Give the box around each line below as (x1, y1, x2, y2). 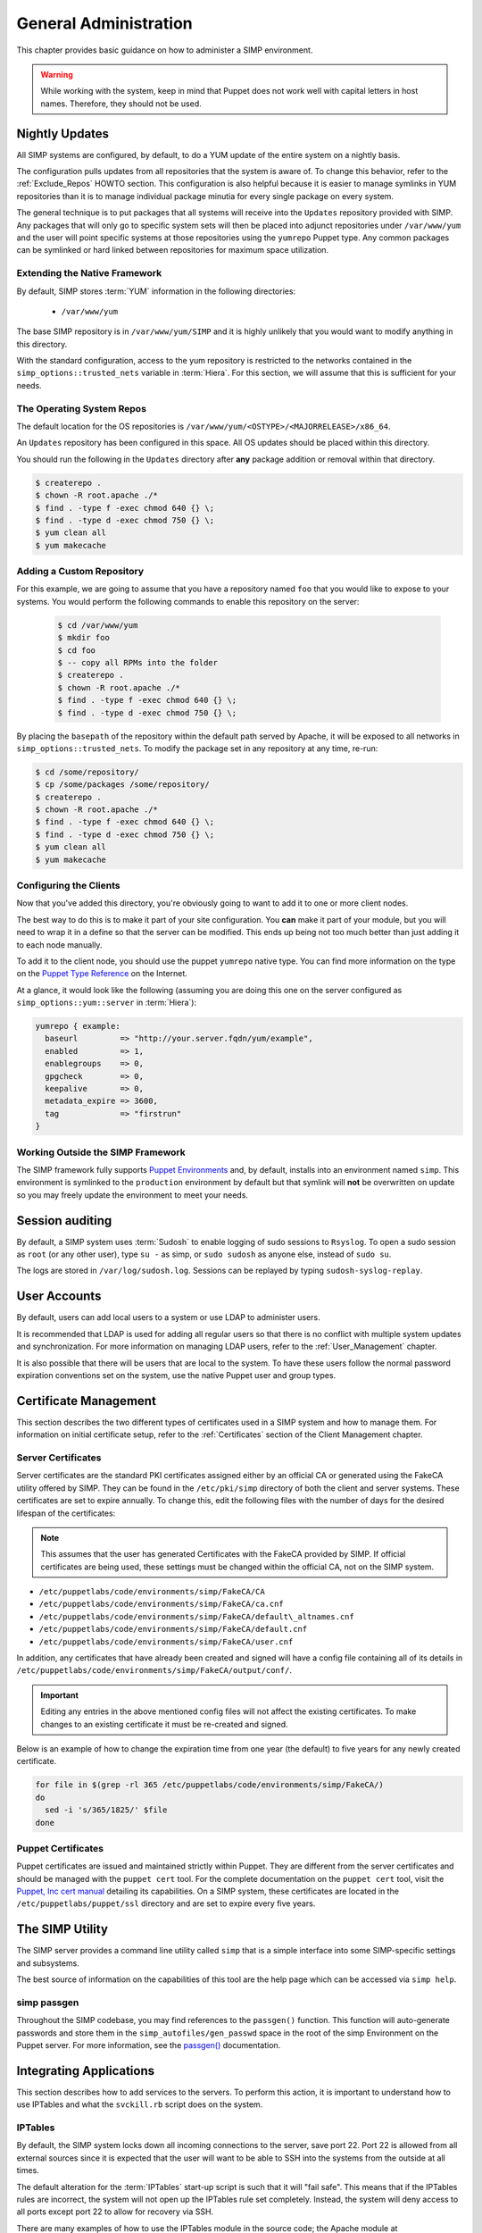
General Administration (16, 13, 194, 33)
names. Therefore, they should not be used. (40, 98, 203, 109)
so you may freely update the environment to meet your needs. (16, 1189, 249, 1200)
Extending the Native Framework (16, 267, 162, 280)
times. (16, 2165, 39, 2176)
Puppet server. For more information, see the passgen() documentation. (16, 2040, 281, 2051)
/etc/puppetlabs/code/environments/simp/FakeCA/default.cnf (38, 1624, 308, 1635)
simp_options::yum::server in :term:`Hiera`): (16, 997, 196, 1008)
